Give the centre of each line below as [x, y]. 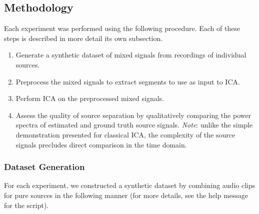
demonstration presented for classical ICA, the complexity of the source [125, 134]
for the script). [26, 205]
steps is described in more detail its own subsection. [83, 38]
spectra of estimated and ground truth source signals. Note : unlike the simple [134, 125]
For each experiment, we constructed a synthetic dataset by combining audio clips [130, 185]
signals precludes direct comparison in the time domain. [101, 144]
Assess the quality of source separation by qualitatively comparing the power [133, 115]
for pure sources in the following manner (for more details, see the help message [126, 195]
